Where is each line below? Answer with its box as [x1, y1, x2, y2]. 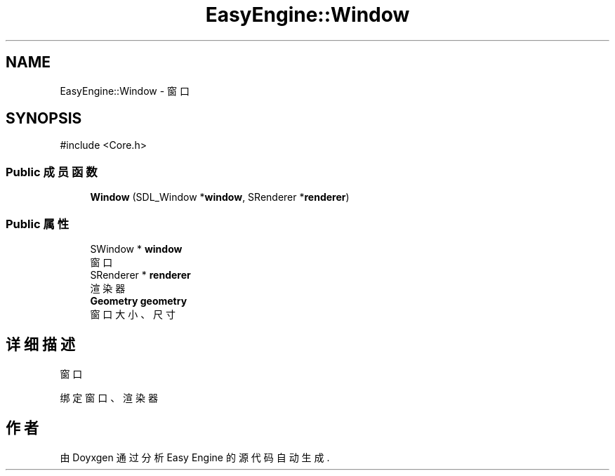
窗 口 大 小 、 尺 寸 [90, 308, 176, 320]
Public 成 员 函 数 [6, 164, 98, 179]
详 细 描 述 [6, 336, 75, 354]
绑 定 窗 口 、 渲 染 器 [60, 391, 158, 404]
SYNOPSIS [6, 110, 82, 128]
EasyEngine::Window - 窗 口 [60, 84, 190, 97]
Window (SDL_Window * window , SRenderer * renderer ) [90, 191, 350, 204]
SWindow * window [90, 242, 183, 255]
